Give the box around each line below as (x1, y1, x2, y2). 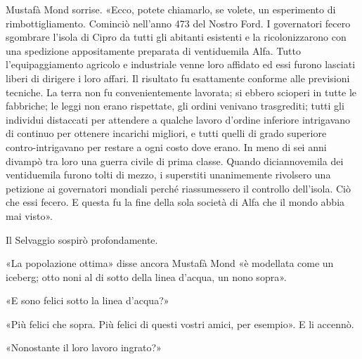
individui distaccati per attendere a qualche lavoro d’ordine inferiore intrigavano (6, 112, 351, 126)
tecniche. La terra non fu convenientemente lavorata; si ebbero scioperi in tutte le (6, 84, 357, 99)
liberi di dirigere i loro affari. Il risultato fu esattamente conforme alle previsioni (6, 70, 350, 85)
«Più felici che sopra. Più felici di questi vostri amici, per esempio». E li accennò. (6, 316, 354, 331)
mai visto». (6, 208, 53, 223)
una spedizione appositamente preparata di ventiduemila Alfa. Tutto (6, 43, 301, 58)
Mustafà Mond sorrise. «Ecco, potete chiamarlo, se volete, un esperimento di (6, 2, 336, 16)
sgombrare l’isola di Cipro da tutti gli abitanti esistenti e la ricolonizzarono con (6, 30, 347, 44)
